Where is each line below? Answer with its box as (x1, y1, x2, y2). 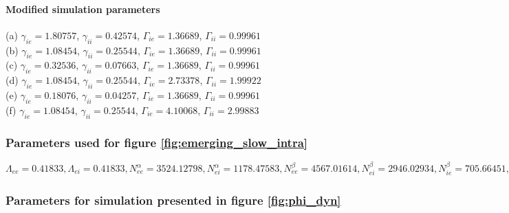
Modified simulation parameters (6, 1, 160, 16)
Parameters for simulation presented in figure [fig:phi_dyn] (6, 191, 341, 208)
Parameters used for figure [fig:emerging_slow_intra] (6, 133, 307, 150)
